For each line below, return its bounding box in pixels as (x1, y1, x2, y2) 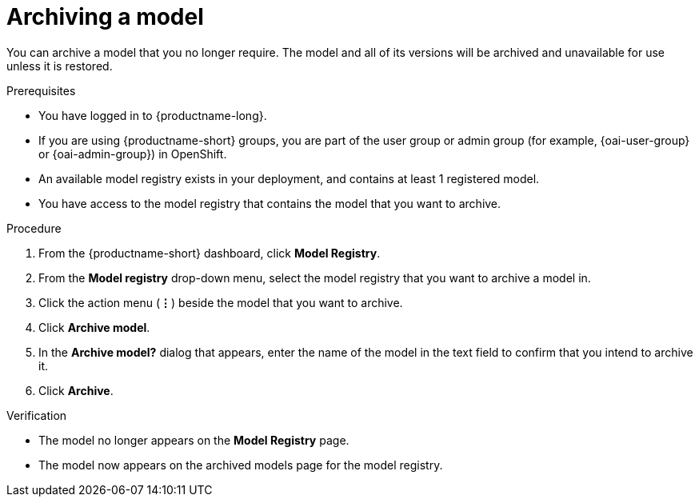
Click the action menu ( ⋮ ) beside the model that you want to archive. (38, 295, 403, 309)
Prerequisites (6, 83, 76, 98)
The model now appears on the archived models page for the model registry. (38, 457, 443, 472)
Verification (6, 408, 67, 422)
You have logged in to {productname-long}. (38, 108, 267, 122)
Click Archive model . (38, 320, 150, 334)
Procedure (6, 221, 62, 235)
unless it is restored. (6, 58, 113, 73)
